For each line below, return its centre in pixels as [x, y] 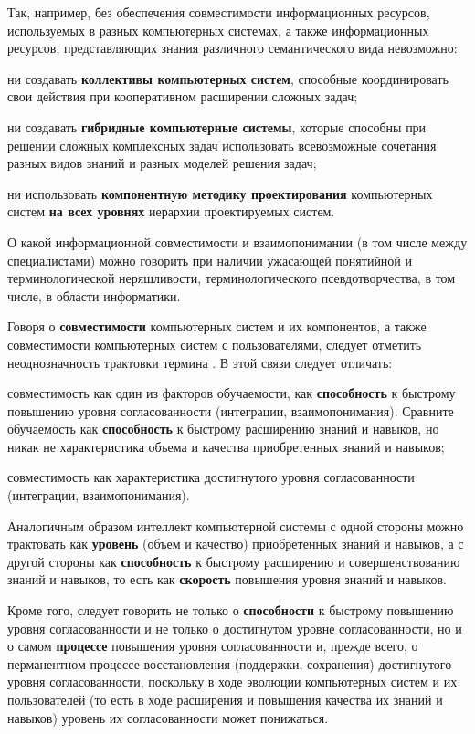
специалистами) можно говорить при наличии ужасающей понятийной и [210, 260]
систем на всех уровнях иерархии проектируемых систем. [171, 211]
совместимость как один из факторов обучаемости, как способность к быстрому [232, 393]
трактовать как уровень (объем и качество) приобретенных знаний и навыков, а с [236, 544]
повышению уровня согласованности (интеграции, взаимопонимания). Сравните [231, 410]
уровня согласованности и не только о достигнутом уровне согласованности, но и [235, 628]
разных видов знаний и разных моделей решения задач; [162, 163]
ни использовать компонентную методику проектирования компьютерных [220, 193]
